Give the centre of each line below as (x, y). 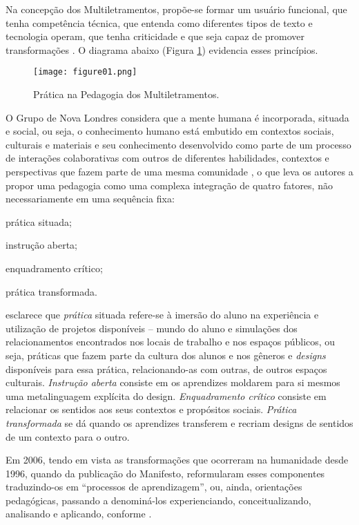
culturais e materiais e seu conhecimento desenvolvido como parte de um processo (178, 144)
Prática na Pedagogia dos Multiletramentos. (126, 94)
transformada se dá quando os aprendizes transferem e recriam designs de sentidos (179, 422)
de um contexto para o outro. (68, 436)
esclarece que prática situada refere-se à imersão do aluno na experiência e (162, 315)
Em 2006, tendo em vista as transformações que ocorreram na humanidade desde (177, 460)
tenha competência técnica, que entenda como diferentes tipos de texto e (159, 22)
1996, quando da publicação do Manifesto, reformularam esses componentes (165, 473)
